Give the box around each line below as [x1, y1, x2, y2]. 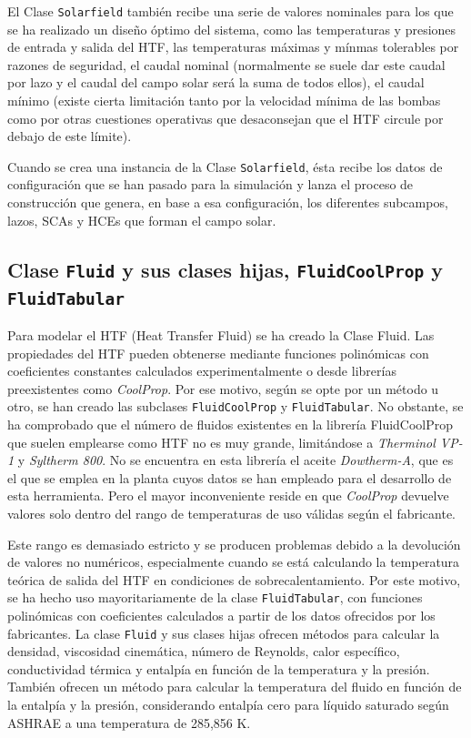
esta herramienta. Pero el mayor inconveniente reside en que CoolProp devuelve [7, 486, 449, 505]
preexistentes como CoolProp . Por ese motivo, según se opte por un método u [7, 379, 439, 398]
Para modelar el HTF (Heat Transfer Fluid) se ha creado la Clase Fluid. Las [7, 326, 435, 344]
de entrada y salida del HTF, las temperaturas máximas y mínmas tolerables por [7, 37, 459, 56]
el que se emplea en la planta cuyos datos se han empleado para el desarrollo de [7, 468, 452, 487]
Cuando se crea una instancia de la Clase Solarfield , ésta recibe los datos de [7, 157, 443, 176]
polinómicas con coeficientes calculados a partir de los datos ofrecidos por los [7, 606, 436, 625]
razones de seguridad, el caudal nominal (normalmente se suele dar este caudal [7, 55, 446, 74]
